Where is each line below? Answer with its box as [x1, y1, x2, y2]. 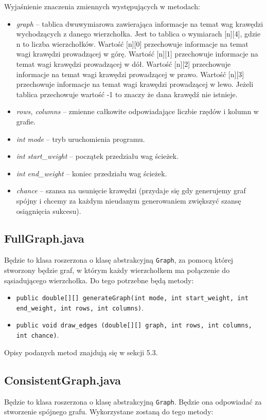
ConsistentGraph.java [4, 372, 121, 388]
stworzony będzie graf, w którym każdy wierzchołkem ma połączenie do [4, 264, 230, 275]
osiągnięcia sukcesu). [16, 205, 81, 216]
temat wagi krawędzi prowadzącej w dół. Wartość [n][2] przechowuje [16, 58, 231, 69]
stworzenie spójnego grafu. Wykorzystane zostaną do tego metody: [4, 406, 213, 417]
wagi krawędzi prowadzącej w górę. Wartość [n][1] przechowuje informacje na [16, 48, 258, 59]
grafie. [16, 116, 36, 126]
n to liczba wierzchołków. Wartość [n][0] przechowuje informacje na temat [16, 38, 248, 49]
